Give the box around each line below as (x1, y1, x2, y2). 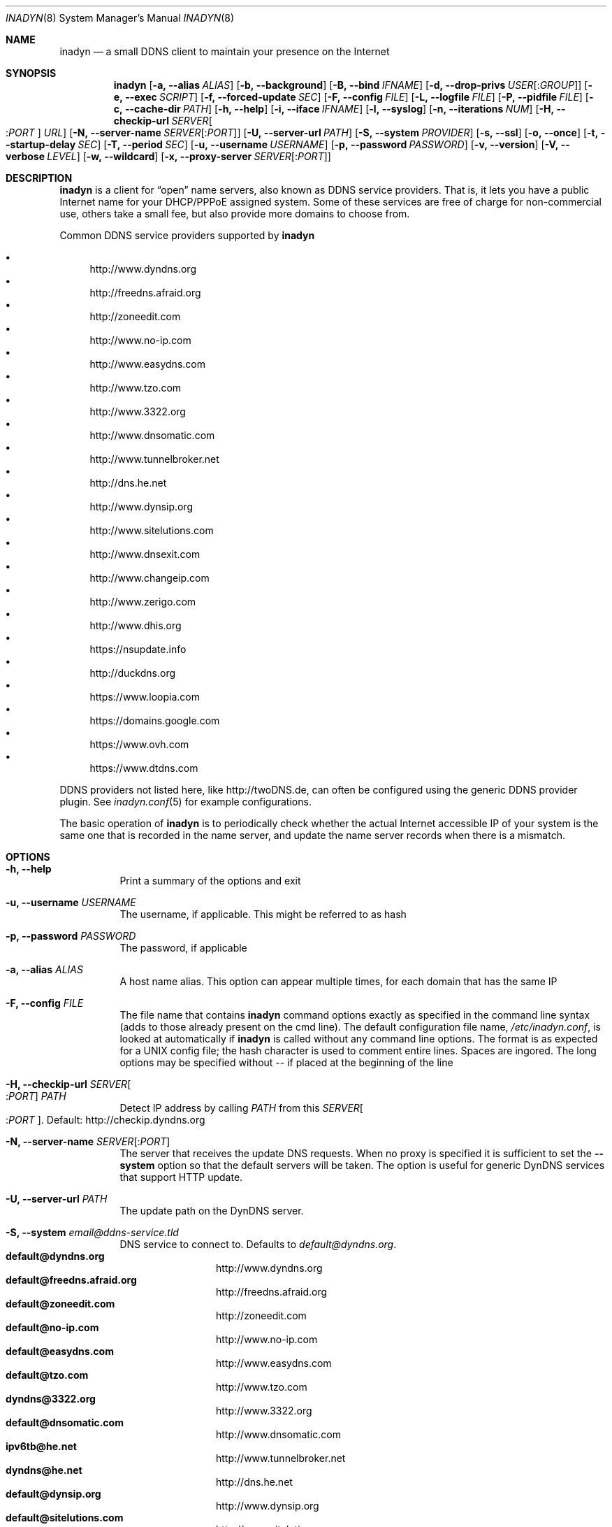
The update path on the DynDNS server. (119, 1205, 304, 1217)
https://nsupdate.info (89, 643, 187, 655)
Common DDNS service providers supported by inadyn (59, 229, 315, 241)
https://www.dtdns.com (89, 762, 198, 774)
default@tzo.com (6, 1369, 89, 1381)
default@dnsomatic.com (6, 1417, 124, 1428)
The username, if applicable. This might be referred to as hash (119, 908, 407, 920)
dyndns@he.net (6, 1464, 82, 1476)
